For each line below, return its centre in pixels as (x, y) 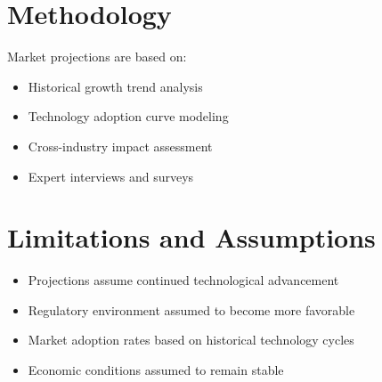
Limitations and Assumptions (191, 237)
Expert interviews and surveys (111, 176)
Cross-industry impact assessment (120, 146)
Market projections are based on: (97, 57)
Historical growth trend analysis (115, 86)
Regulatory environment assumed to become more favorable (191, 309)
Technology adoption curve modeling (128, 116)
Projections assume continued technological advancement (183, 280)
